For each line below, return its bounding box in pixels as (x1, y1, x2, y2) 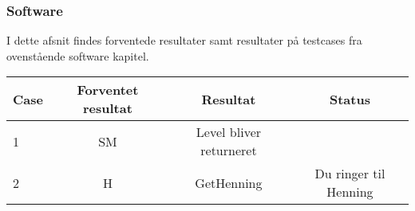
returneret (200, 141, 257, 160)
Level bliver (196, 123, 262, 142)
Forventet (77, 80, 139, 100)
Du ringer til (314, 164, 385, 183)
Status (329, 89, 370, 108)
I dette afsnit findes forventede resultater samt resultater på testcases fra (6, 32, 362, 49)
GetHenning (195, 173, 263, 192)
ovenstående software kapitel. (6, 47, 149, 64)
